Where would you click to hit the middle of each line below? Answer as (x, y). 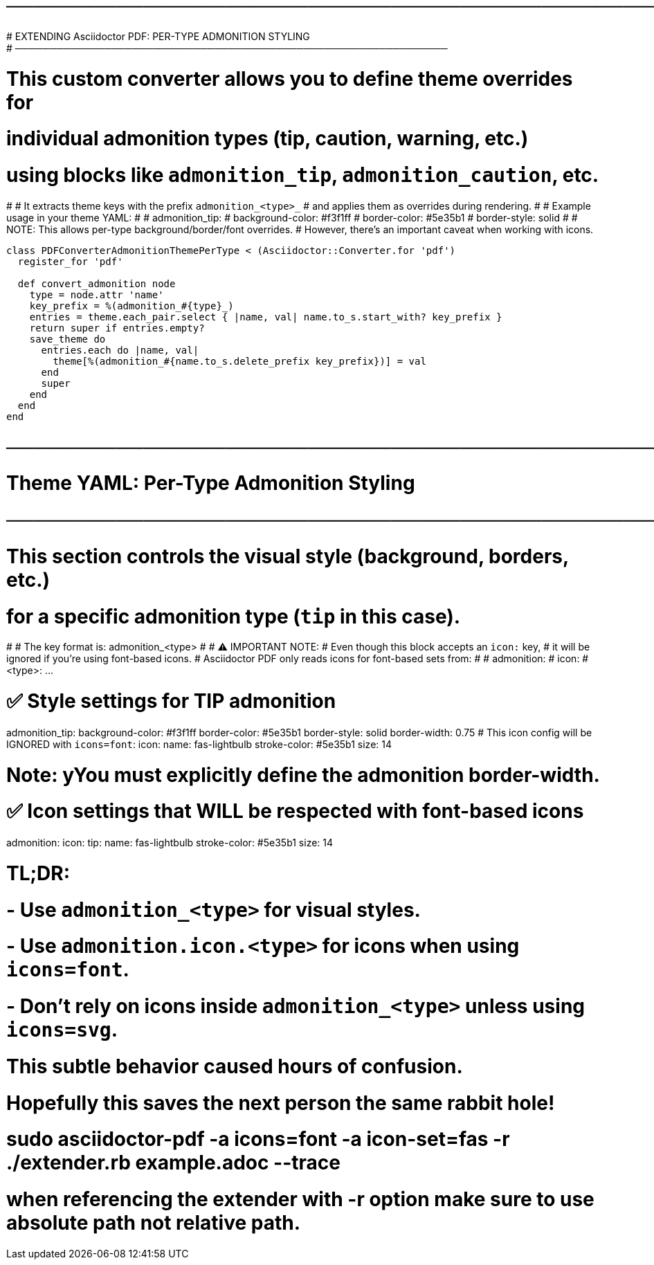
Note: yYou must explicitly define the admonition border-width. (303, 775)
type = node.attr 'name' (97, 294)
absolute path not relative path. (154, 1223)
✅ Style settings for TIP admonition (171, 701)
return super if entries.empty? (117, 328)
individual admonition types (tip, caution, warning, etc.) (267, 139)
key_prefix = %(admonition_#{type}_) (131, 306)
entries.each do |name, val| (120, 350)
